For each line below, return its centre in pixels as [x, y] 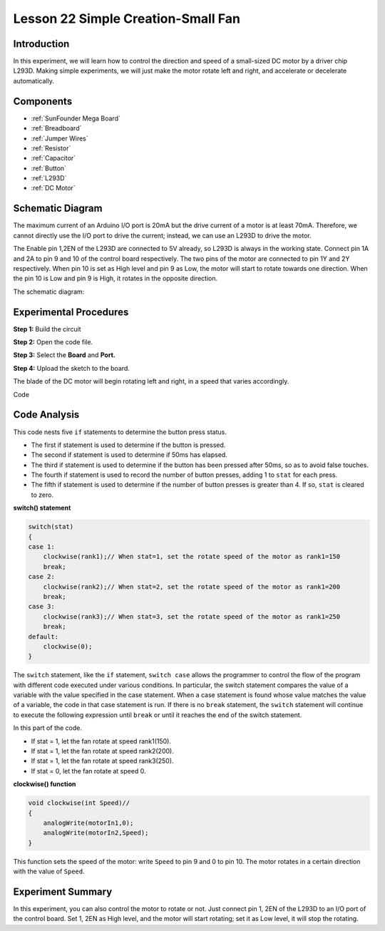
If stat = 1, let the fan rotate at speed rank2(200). [102, 751]
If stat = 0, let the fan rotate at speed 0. [88, 771]
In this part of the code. [47, 728]
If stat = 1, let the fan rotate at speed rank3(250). [102, 761]
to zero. [42, 495]
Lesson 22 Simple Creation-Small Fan [127, 19]
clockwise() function [45, 784]
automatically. [34, 81]
